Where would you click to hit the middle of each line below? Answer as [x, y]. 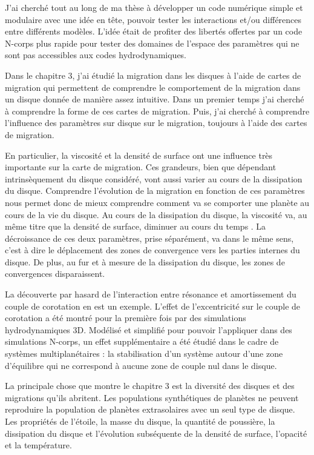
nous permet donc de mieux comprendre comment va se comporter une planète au [157, 202]
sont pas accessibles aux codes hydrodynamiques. [96, 55]
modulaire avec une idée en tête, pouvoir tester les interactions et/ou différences [153, 19]
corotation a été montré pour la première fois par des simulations [126, 318]
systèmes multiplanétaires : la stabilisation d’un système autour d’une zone [144, 354]
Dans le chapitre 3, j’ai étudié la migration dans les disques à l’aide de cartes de [153, 75]
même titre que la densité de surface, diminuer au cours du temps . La [136, 226]
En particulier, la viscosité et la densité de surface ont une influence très [139, 155]
